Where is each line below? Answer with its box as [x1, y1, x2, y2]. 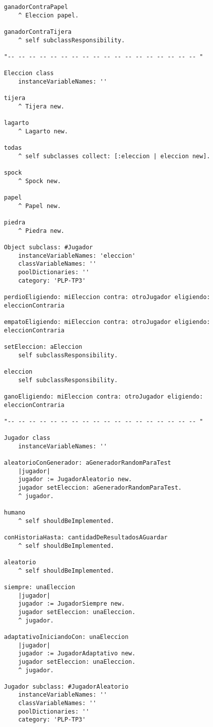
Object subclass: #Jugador [4, 244, 93, 251]
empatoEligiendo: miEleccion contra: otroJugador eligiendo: [4, 318, 211, 325]
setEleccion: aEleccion [4, 343, 82, 350]
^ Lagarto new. [18, 127, 68, 135]
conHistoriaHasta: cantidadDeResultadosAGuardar [4, 534, 168, 541]
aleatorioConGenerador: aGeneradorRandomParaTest [4, 459, 171, 467]
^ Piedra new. [18, 227, 65, 234]
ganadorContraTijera [4, 28, 72, 35]
